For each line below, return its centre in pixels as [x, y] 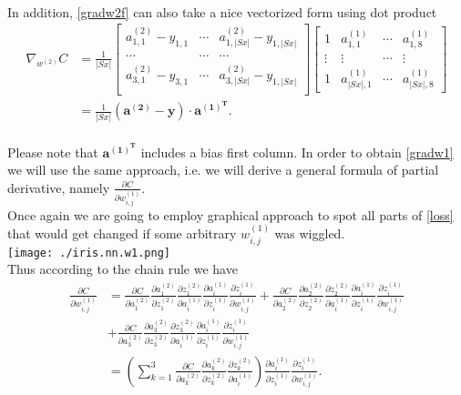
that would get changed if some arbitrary [122, 233]
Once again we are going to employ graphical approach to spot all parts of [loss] [230, 214]
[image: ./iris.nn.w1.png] [89, 253]
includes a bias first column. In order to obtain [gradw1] [297, 152]
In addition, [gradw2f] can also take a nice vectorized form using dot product [222, 11]
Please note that [53, 152]
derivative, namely [59, 187]
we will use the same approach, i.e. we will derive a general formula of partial [223, 170]
